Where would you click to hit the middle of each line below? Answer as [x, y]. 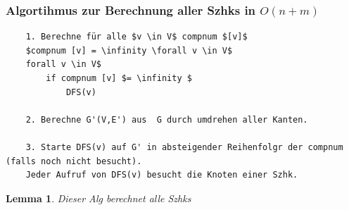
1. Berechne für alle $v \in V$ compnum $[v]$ [137, 37]
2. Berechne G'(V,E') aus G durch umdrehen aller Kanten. [167, 119]
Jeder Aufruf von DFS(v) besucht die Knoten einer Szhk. [162, 175]
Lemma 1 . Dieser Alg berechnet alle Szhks [99, 198]
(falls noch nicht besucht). [74, 161]
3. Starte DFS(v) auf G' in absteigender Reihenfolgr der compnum [184, 147]
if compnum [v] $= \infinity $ [119, 78]
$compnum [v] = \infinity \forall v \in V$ [129, 50]
